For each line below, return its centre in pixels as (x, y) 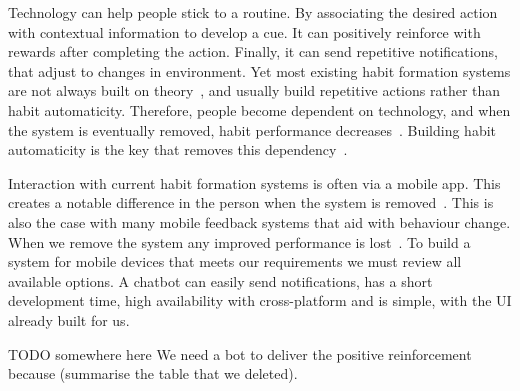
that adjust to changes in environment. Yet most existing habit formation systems (259, 70)
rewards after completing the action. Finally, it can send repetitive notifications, (253, 51)
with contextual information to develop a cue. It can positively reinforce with (244, 31)
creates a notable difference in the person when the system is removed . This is (251, 202)
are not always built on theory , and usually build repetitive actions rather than (254, 90)
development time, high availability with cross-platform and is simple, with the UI (260, 300)
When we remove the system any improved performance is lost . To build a (239, 241)
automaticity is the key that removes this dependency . (178, 149)
